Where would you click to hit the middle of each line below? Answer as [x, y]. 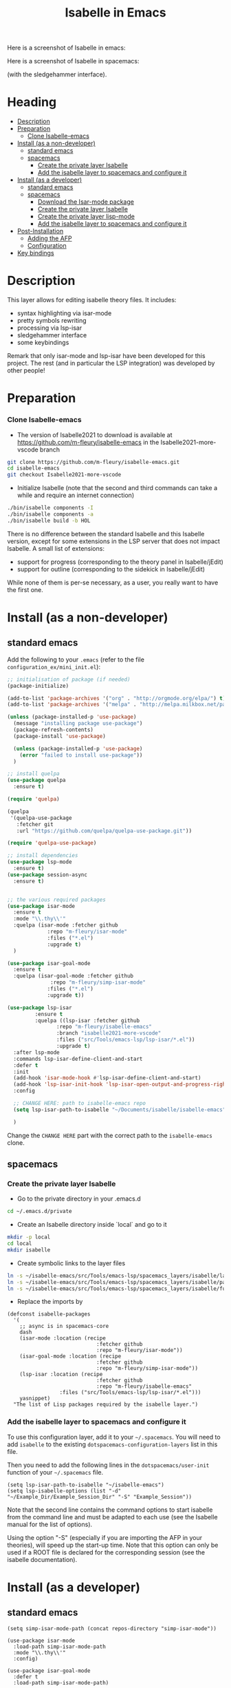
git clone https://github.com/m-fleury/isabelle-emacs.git [93, 462]
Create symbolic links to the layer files [71, 1263]
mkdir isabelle [29, 1250]
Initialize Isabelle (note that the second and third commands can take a [117, 488]
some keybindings [43, 343]
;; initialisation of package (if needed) [69, 679]
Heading [32, 102]
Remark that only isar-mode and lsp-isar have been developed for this [106, 356]
